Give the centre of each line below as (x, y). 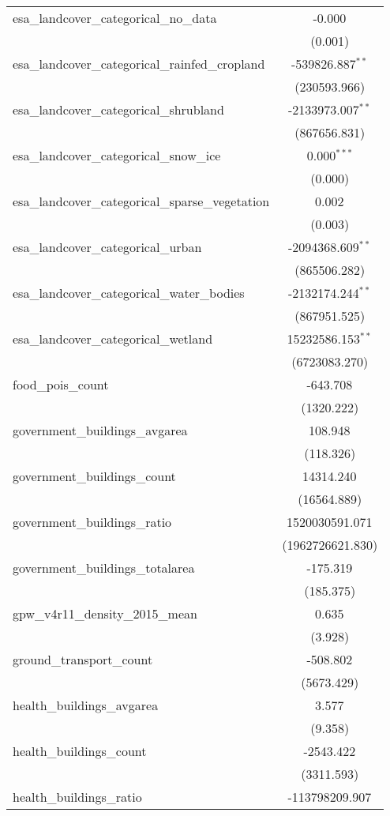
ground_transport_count (83, 659)
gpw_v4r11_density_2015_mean (105, 613)
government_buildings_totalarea (104, 568)
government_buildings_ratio (92, 522)
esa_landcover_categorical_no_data (115, 18)
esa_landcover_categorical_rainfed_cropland (139, 64)
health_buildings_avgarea (86, 705)
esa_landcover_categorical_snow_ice (117, 155)
